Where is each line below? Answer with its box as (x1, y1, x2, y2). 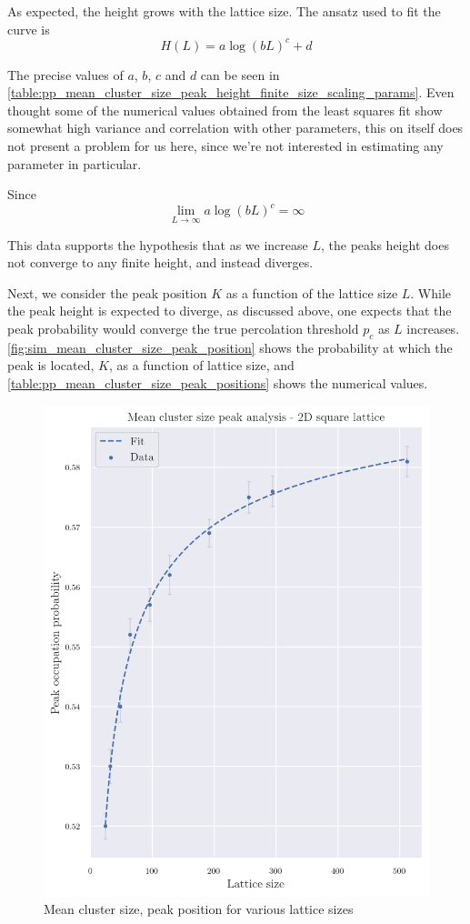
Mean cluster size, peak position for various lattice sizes (44, 899, 354, 919)
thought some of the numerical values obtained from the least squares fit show (7, 100, 443, 119)
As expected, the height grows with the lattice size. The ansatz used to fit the (7, 2, 441, 20)
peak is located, (7, 356, 95, 375)
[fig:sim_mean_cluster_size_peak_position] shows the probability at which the (7, 337, 453, 357)
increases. (406, 318, 460, 337)
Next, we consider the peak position (7, 283, 207, 302)
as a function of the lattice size (225, 283, 398, 302)
